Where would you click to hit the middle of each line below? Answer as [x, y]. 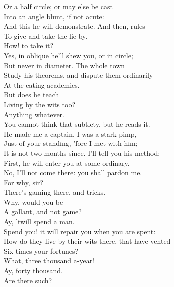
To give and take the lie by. [46, 36]
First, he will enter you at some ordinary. [67, 163]
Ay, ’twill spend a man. [39, 221]
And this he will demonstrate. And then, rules [75, 26]
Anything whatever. [34, 114]
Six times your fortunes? [41, 250]
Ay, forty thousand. [33, 270]
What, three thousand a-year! [49, 260]
